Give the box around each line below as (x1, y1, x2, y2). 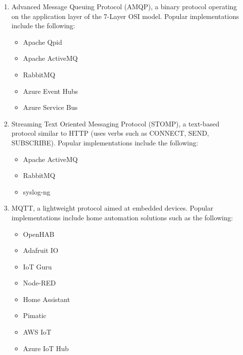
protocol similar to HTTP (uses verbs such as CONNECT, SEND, (11, 128, 209, 138)
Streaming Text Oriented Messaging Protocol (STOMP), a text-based (11, 118, 220, 128)
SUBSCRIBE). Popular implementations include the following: (11, 137, 198, 147)
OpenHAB (23, 229, 54, 239)
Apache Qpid (23, 36, 62, 47)
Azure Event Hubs (23, 86, 78, 96)
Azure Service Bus (23, 102, 78, 112)
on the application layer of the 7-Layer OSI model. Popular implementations (11, 11, 239, 21)
